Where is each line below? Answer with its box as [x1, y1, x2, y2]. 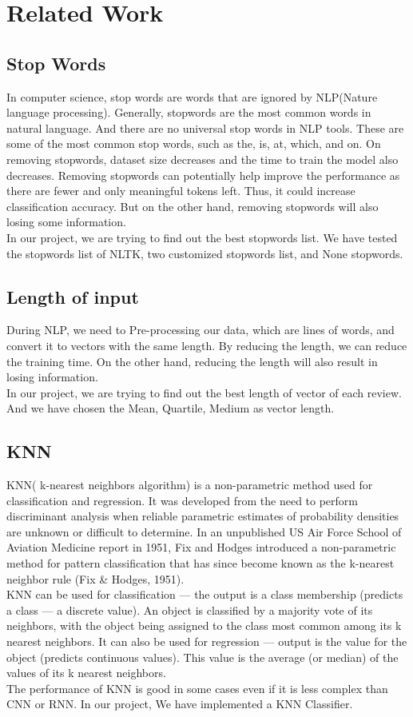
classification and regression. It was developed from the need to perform [6, 492, 359, 508]
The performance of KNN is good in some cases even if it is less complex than [6, 679, 388, 696]
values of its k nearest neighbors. [6, 664, 166, 681]
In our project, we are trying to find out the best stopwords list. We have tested [6, 229, 398, 245]
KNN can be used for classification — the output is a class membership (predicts [6, 586, 403, 603]
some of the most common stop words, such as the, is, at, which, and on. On [6, 135, 381, 152]
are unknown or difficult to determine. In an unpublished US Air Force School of [6, 523, 402, 540]
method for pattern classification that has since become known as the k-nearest [6, 555, 395, 572]
